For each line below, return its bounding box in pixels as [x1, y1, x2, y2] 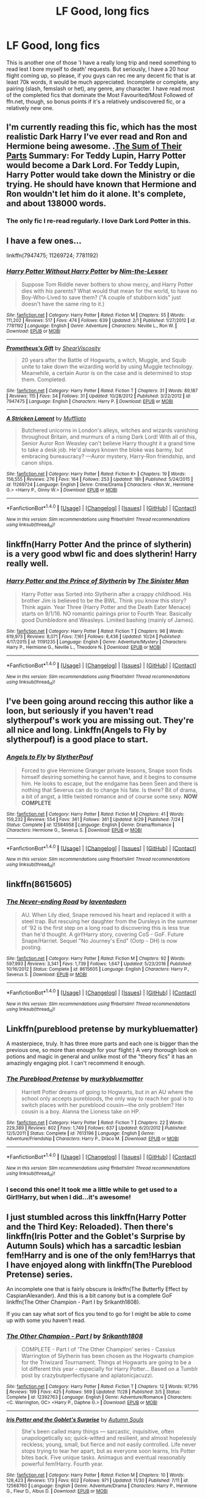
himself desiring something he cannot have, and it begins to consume [21, 773, 197, 780]
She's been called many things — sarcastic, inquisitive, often [21, 1428, 174, 1435]
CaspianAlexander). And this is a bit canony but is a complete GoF [6, 1292, 173, 1299]
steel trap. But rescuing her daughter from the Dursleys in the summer [21, 918, 198, 925]
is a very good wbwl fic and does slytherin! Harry [6, 549, 197, 559]
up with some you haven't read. [6, 1317, 86, 1324]
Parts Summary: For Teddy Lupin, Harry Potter [6, 151, 186, 161]
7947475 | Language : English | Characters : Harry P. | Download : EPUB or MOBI [6, 398, 173, 404]
